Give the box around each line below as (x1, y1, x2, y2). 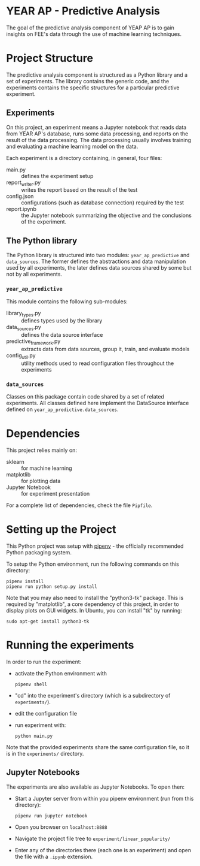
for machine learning (21, 464, 73, 472)
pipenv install (6, 578, 44, 584)
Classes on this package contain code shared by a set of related (6, 393, 164, 400)
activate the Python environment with (14, 669, 107, 677)
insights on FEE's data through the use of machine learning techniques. (6, 30, 182, 37)
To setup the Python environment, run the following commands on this (6, 560, 179, 568)
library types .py (6, 309, 41, 318)
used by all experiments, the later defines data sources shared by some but (6, 264, 192, 271)
